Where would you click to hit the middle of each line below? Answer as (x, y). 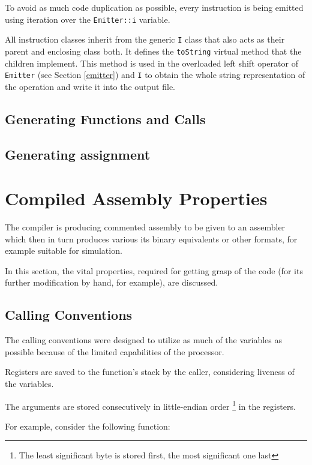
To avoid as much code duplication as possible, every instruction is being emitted (154, 7)
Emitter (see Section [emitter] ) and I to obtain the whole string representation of (155, 75)
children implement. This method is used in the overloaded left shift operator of (151, 63)
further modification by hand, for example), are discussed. (112, 282)
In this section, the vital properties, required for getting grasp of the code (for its (154, 270)
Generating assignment (78, 154)
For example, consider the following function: (88, 426)
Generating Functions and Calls (105, 118)
